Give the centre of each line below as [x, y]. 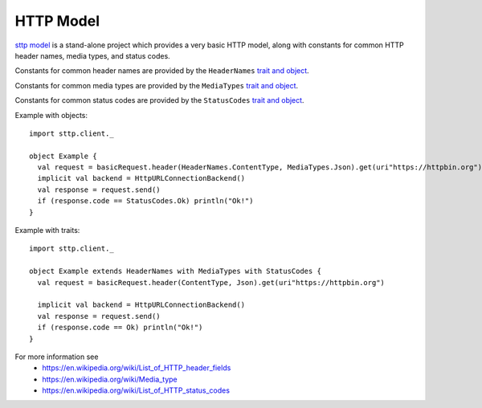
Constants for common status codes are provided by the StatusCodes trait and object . [159, 100]
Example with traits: [47, 231]
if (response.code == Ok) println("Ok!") [120, 328]
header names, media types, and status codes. [92, 55]
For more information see [57, 357]
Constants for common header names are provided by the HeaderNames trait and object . [162, 71]
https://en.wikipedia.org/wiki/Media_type [110, 379]
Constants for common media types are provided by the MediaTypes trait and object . [157, 85]
